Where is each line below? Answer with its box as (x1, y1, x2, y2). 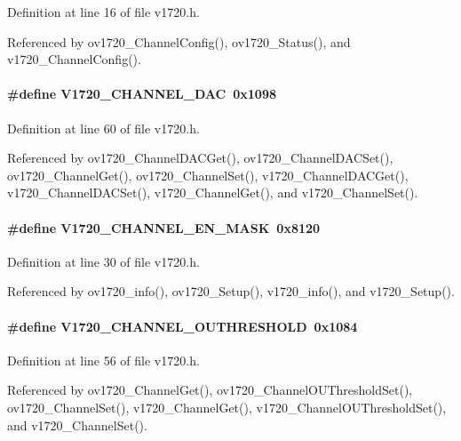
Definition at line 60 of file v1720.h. (7, 118, 200, 137)
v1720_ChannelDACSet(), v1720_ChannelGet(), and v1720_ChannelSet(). (7, 183, 418, 202)
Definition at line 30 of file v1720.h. (7, 252, 200, 270)
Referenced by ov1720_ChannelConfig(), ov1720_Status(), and (7, 32, 351, 51)
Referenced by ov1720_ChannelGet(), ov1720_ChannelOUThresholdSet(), (7, 381, 413, 399)
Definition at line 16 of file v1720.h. (7, 3, 200, 20)
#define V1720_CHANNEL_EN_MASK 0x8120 (7, 218, 321, 237)
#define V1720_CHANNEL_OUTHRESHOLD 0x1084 (7, 317, 358, 335)
